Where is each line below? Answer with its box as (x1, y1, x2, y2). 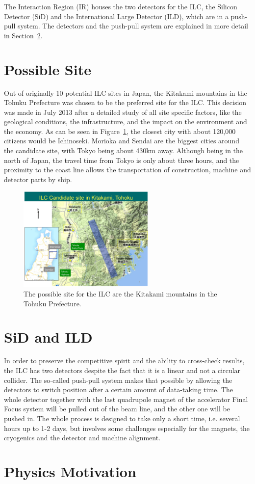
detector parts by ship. (4, 174, 72, 184)
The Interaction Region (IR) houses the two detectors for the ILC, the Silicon (4, 1, 237, 11)
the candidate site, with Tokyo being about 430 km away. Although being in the (4, 145, 243, 156)
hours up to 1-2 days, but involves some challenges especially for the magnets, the (4, 423, 250, 433)
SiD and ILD (4, 327, 93, 347)
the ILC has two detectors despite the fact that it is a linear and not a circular (4, 365, 241, 375)
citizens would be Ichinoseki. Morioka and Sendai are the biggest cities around (4, 135, 239, 146)
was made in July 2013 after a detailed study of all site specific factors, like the (4, 107, 242, 117)
